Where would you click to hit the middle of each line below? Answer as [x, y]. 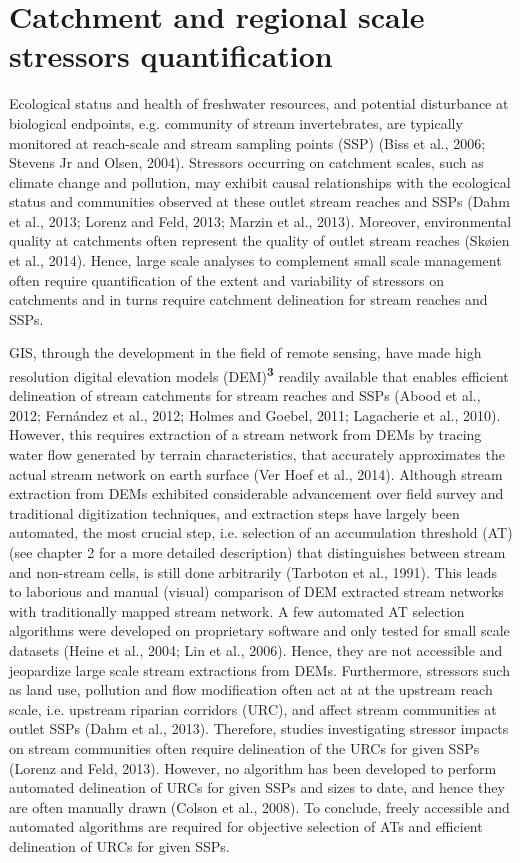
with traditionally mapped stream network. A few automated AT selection [237, 610]
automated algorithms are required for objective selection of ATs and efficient [246, 826]
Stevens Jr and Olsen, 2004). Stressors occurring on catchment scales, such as [246, 162]
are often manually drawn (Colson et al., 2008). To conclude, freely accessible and [259, 806]
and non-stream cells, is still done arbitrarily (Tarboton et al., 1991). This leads [253, 571]
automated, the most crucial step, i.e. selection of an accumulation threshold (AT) [261, 532]
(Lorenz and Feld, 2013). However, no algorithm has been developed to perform [253, 767]
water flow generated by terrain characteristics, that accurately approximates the [257, 454]
